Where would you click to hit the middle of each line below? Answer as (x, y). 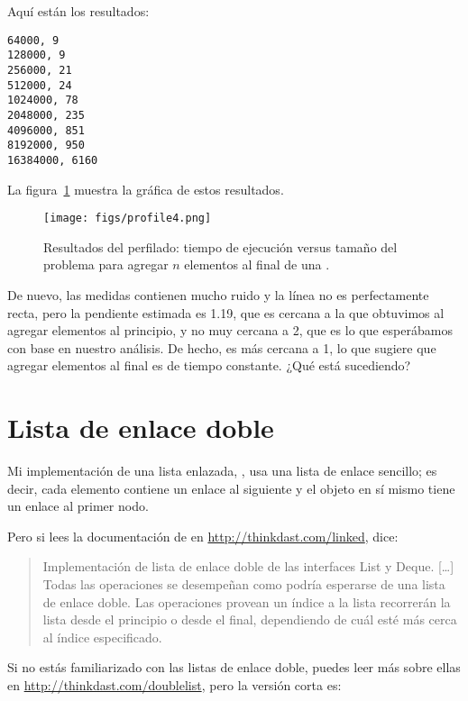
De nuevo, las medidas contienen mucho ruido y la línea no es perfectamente (218, 294)
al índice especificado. (102, 637)
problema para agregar (106, 264)
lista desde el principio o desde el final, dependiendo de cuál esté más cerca (250, 619)
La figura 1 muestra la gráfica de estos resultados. (146, 189)
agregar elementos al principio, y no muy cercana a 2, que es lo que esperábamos (230, 330)
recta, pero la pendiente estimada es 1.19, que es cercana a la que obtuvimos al (226, 312)
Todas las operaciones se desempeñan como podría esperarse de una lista (244, 584)
